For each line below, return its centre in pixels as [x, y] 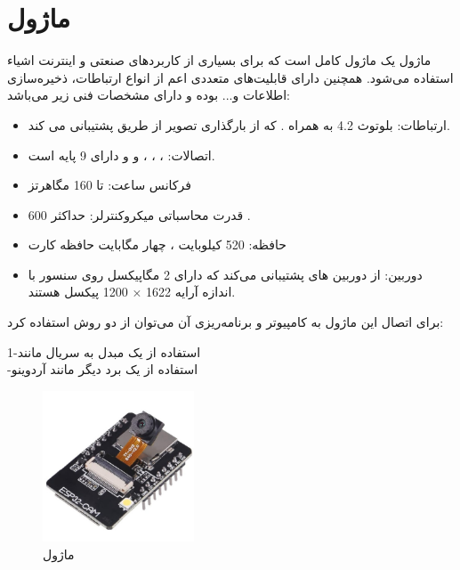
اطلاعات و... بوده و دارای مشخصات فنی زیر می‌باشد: [149, 95]
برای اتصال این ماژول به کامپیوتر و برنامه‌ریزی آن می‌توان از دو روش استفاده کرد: [226, 322]
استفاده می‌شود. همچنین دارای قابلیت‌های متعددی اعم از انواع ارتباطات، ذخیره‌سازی [230, 77]
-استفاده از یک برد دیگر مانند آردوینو [103, 369]
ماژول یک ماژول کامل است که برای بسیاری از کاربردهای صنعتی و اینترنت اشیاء [219, 60]
